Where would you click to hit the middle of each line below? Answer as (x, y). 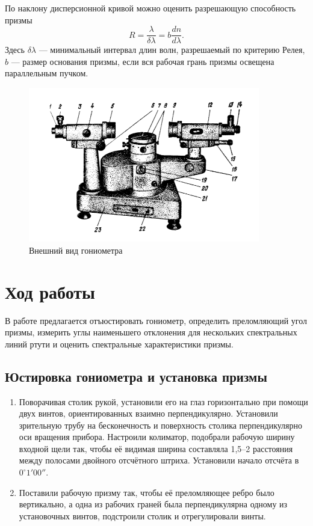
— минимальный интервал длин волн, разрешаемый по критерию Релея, (172, 50)
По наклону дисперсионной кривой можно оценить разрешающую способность (150, 8)
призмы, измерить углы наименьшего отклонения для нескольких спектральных (151, 332)
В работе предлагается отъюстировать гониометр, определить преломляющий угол (156, 320)
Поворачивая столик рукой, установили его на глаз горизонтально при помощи (163, 401)
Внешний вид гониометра (76, 250)
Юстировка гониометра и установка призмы (136, 376)
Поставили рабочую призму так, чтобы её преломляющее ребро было (147, 492)
